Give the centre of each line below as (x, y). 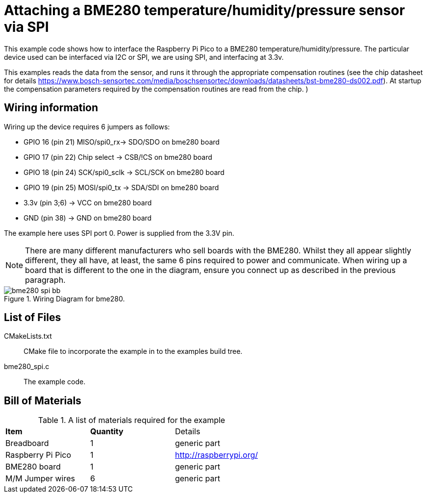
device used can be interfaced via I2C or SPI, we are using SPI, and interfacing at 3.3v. (144, 57)
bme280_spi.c (27, 367)
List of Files (33, 318)
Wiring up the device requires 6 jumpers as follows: (87, 126)
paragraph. (45, 280)
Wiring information (51, 108)
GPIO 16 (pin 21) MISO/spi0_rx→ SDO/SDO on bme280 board (122, 142)
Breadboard (27, 443)
